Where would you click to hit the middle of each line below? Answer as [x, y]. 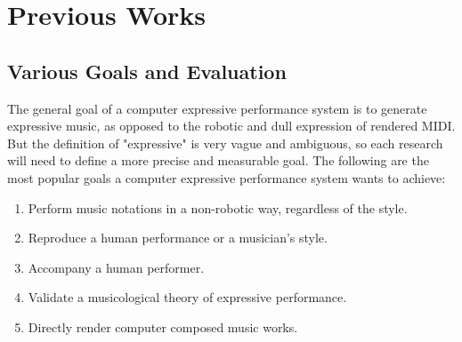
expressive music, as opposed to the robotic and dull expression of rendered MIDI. [231, 126]
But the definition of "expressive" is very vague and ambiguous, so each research [225, 143]
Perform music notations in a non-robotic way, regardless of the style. [218, 207]
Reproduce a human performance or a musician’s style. [178, 238]
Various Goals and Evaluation [147, 71]
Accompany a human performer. [116, 267]
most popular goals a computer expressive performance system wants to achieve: [227, 177]
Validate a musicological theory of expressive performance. [187, 297]
